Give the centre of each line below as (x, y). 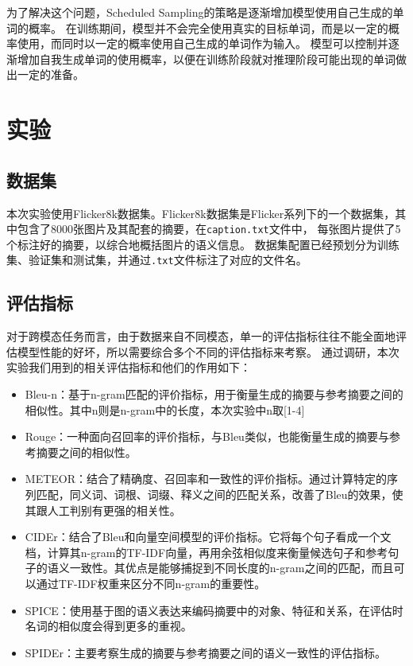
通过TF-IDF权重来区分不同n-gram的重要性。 (151, 583)
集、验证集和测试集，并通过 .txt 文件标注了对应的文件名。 (157, 260)
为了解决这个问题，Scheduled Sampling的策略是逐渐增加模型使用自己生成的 (200, 12)
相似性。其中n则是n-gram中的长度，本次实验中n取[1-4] (165, 409)
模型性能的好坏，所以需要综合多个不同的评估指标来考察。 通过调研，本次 (208, 351)
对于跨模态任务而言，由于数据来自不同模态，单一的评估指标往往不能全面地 (201, 336)
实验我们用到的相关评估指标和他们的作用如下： (129, 367)
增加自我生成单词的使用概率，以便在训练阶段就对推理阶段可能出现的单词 (206, 58)
